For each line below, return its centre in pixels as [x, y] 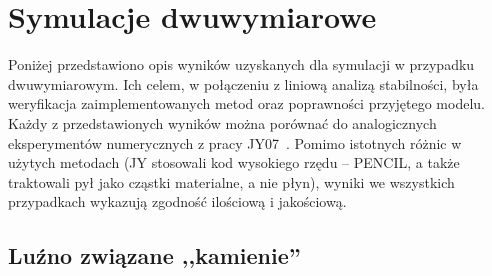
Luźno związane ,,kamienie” [154, 255]
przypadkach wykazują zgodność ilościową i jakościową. [177, 201]
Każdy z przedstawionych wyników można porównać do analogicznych [222, 122]
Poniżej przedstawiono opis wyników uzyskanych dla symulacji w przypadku [241, 64]
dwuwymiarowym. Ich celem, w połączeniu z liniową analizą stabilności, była [243, 83]
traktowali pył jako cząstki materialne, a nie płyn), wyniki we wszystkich [231, 181]
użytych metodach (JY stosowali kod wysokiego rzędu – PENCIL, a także [234, 162]
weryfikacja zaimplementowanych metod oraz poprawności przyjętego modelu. [246, 103]
